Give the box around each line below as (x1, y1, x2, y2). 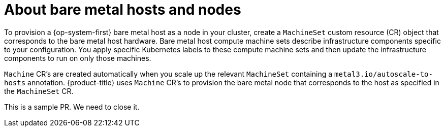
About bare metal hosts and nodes (4, 1, 241, 18)
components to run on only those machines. (4, 53, 151, 62)
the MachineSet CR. (4, 86, 74, 95)
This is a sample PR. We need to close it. (4, 102, 140, 111)
